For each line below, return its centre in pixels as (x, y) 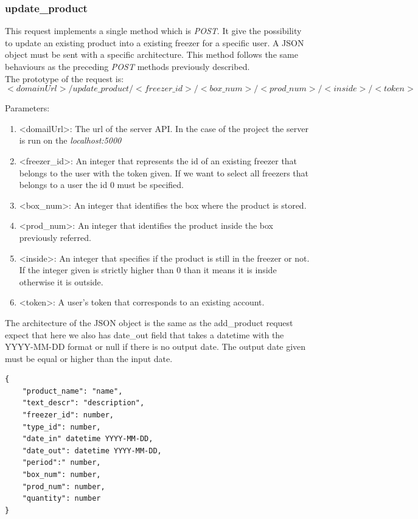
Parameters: (27, 108)
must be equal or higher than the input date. (89, 358)
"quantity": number (61, 499)
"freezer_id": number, (68, 415)
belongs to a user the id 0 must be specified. (102, 185)
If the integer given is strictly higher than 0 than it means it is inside (148, 270)
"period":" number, (61, 463)
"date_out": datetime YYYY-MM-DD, (92, 451)
